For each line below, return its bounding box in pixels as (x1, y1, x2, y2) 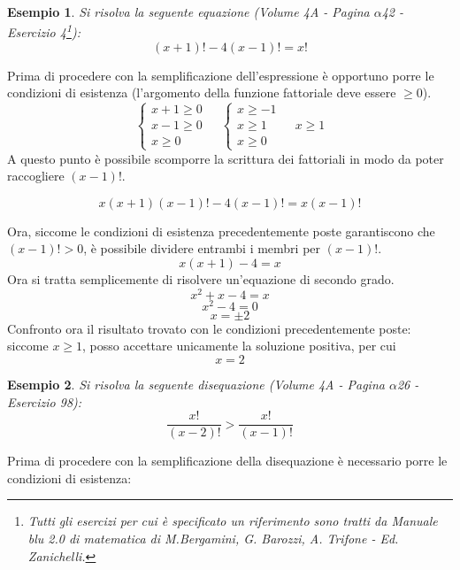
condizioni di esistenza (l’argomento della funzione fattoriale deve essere (7, 83, 396, 102)
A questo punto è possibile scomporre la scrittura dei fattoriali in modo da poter (7, 149, 444, 167)
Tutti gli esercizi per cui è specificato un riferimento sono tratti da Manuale (27, 512, 438, 530)
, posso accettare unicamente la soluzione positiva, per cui (82, 336, 396, 355)
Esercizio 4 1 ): (7, 20, 80, 42)
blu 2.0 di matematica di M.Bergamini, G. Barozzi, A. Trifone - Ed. (27, 528, 399, 547)
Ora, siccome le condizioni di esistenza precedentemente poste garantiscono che (7, 221, 435, 240)
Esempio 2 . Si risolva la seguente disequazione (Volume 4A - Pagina (7, 374, 385, 393)
